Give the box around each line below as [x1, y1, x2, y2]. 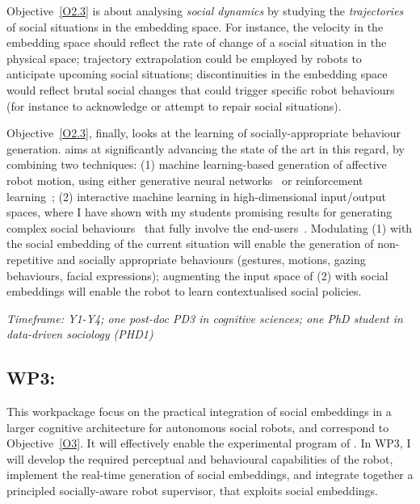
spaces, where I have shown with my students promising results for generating [6, 204, 393, 220]
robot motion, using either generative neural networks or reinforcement [6, 171, 363, 188]
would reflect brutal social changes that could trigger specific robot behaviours [6, 81, 395, 98]
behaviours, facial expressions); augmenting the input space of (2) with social [6, 267, 388, 283]
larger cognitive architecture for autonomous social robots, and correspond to [6, 418, 389, 435]
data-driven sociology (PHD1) [6, 325, 153, 342]
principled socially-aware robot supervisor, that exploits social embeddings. [6, 482, 378, 499]
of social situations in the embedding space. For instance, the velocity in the [6, 18, 384, 35]
